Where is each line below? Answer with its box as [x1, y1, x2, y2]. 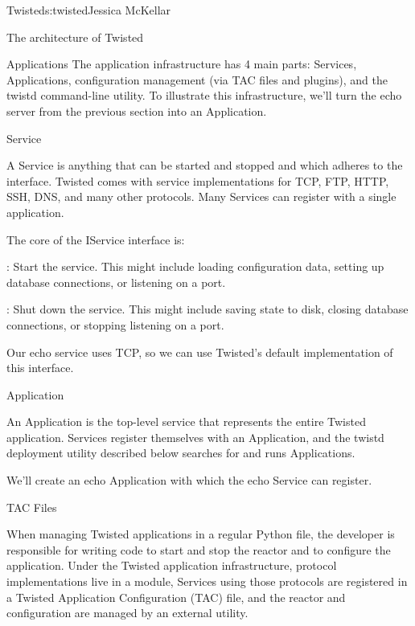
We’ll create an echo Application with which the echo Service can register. [6, 472, 372, 489]
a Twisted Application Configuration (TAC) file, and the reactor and [6, 588, 346, 605]
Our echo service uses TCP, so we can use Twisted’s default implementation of [6, 343, 393, 360]
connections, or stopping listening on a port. [6, 316, 224, 333]
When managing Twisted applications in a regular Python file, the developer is [6, 526, 395, 542]
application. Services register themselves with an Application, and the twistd [6, 428, 384, 445]
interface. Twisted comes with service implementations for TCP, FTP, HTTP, [6, 172, 389, 189]
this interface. [6, 359, 74, 376]
